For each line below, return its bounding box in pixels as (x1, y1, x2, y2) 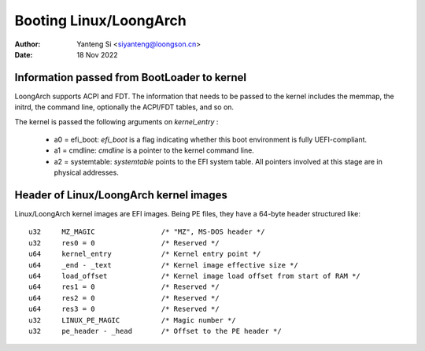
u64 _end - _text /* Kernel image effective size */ (28, 260, 298, 269)
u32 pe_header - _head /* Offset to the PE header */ (28, 327, 283, 335)
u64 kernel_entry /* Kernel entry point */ (28, 249, 261, 259)
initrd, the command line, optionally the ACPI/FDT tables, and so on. (14, 102, 235, 112)
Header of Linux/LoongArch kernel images (14, 189, 227, 201)
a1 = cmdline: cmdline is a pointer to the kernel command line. (54, 146, 255, 155)
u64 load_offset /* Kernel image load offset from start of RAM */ (28, 272, 361, 281)
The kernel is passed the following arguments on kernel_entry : (14, 116, 219, 126)
